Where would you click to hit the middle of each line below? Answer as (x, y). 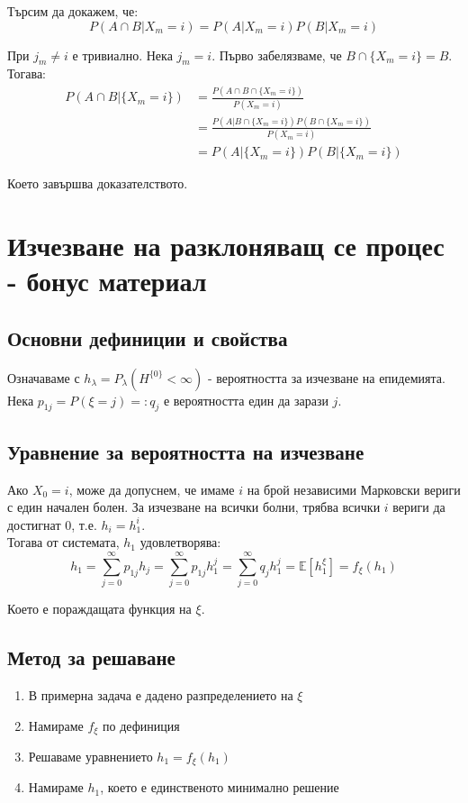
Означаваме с (44, 377)
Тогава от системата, (63, 542)
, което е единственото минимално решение (220, 787)
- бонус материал (107, 281)
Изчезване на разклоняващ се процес (226, 246)
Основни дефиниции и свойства (148, 338)
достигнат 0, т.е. (52, 524)
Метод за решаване (91, 657)
